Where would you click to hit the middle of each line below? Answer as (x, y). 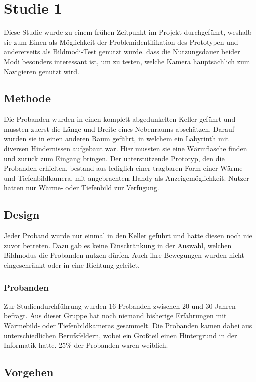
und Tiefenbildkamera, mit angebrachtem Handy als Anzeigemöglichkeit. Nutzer (127, 178)
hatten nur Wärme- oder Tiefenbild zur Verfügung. (82, 188)
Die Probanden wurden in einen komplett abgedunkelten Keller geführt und (120, 119)
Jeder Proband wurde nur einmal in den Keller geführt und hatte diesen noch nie (128, 235)
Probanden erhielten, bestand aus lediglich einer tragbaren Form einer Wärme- (125, 168)
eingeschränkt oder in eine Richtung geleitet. (72, 265)
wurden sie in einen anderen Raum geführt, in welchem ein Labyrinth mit (116, 139)
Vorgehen (29, 372)
